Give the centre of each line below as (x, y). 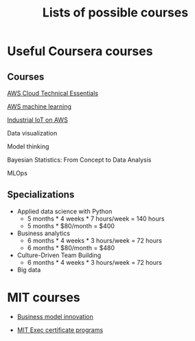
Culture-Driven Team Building (59, 255)
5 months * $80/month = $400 (71, 225)
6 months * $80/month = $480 (71, 247)
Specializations (41, 195)
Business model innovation (55, 316)
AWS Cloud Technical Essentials (53, 93)
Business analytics (44, 233)
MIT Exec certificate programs (60, 330)
